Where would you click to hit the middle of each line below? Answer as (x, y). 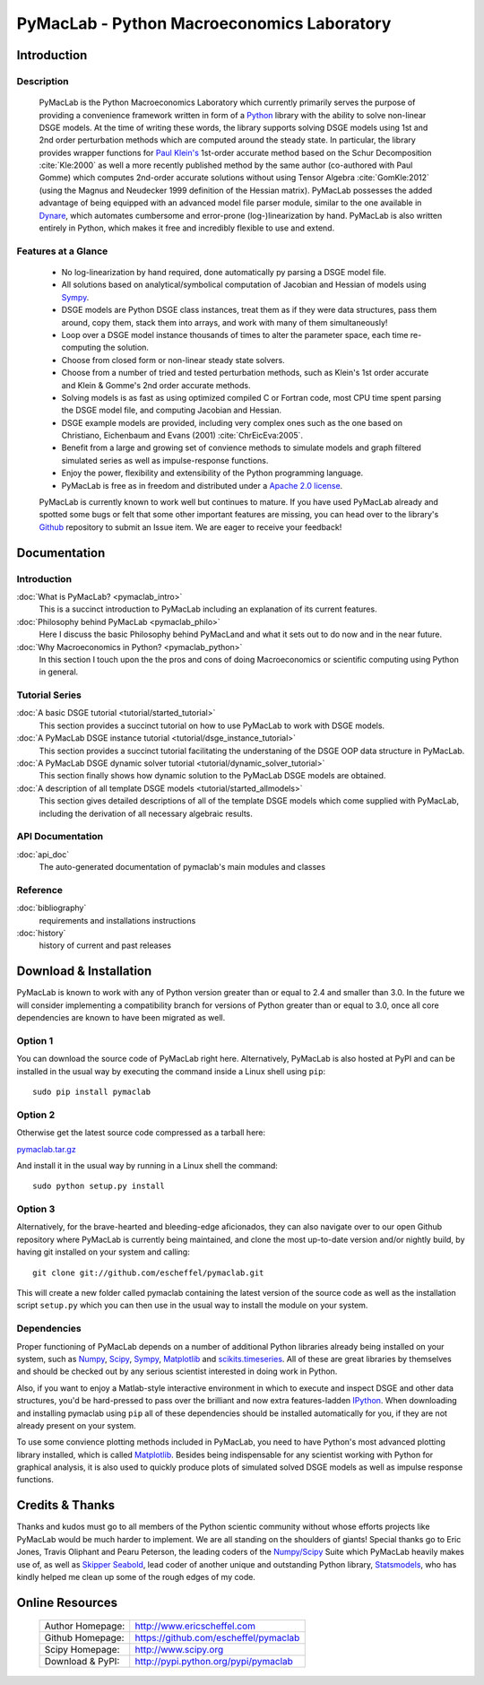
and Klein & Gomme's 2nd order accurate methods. (156, 385)
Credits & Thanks (66, 1505)
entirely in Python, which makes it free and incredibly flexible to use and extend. (187, 228)
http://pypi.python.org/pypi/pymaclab (214, 1662)
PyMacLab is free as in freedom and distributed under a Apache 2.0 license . (202, 485)
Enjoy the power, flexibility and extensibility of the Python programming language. (212, 473)
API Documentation (60, 837)
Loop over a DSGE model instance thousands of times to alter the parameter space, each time (235, 334)
